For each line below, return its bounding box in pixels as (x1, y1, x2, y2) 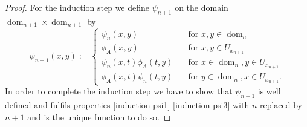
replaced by (259, 99, 302, 111)
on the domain (175, 1, 228, 13)
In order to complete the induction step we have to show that (5, 85, 233, 97)
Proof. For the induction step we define (5, 1, 150, 13)
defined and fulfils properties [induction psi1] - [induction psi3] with (5, 99, 250, 111)
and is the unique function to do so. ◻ (27, 110, 171, 123)
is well (257, 85, 281, 97)
